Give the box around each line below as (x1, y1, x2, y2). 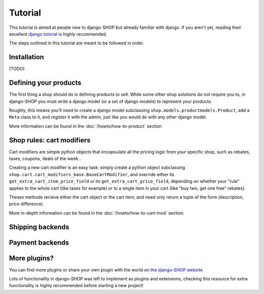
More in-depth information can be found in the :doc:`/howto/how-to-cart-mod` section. (9, 210, 185, 216)
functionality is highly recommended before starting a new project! (9, 283, 144, 289)
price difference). (9, 201, 44, 207)
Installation (9, 53, 44, 61)
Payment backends (9, 238, 69, 247)
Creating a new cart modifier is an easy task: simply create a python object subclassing (9, 164, 185, 171)
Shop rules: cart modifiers (9, 136, 90, 144)
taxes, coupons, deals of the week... (9, 156, 82, 161)
